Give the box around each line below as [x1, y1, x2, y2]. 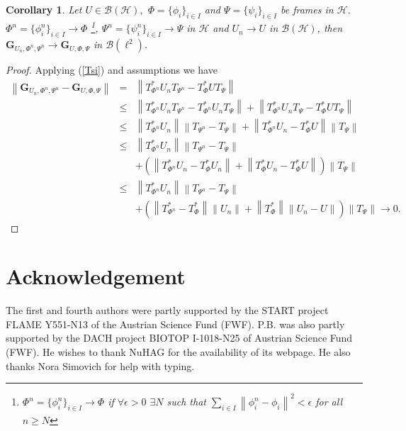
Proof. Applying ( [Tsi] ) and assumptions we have [6, 62, 218, 77]
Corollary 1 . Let [6, 2, 82, 16]
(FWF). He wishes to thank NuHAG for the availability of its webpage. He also [6, 345, 351, 359]
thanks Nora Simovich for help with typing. [6, 358, 195, 373]
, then [317, 21, 342, 35]
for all [315, 394, 342, 409]
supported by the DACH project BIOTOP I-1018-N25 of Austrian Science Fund [6, 330, 353, 345]
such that [167, 394, 206, 409]
